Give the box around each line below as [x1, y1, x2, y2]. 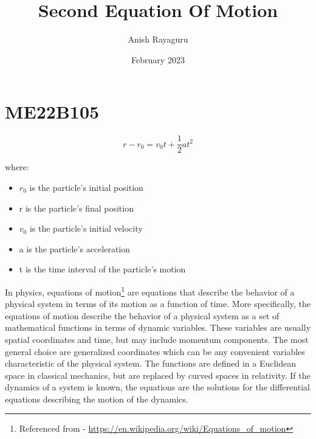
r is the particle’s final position [19, 201, 134, 214]
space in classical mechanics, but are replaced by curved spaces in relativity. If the [5, 368, 311, 381]
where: [5, 161, 29, 173]
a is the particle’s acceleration [19, 242, 131, 255]
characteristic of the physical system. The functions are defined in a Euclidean [5, 357, 297, 370]
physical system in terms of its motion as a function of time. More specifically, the [5, 297, 311, 310]
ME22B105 [5, 99, 100, 124]
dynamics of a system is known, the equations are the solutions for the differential [5, 381, 310, 393]
